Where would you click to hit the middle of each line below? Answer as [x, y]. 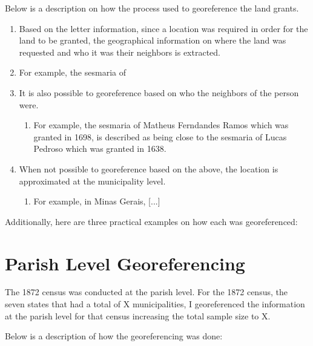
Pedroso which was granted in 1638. [100, 149]
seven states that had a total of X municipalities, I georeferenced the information [155, 304]
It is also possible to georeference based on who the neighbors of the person [159, 92]
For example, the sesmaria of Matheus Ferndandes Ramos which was [161, 125]
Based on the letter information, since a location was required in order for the [163, 28]
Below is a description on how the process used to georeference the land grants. [152, 8]
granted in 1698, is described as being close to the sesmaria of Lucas [160, 136]
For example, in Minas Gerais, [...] [97, 201]
